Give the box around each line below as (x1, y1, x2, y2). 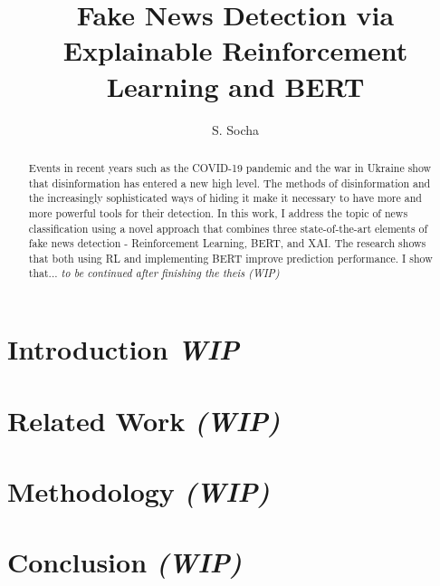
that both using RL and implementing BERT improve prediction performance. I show (28, 250, 433, 265)
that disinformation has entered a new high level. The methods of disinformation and (28, 175, 431, 190)
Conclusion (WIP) (7, 543, 242, 581)
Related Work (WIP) (7, 401, 281, 439)
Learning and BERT (106, 67, 365, 104)
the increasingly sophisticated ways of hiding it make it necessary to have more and (28, 190, 422, 206)
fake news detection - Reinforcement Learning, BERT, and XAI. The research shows (28, 235, 426, 251)
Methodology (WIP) (7, 472, 270, 510)
